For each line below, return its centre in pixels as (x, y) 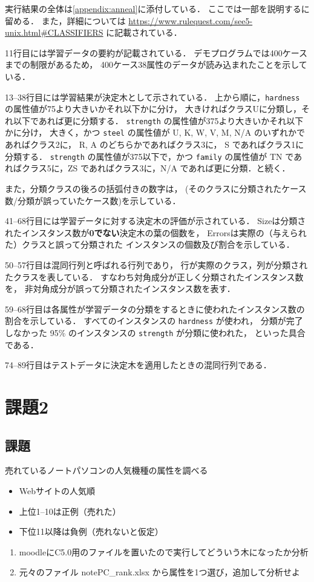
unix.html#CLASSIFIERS (54, 32)
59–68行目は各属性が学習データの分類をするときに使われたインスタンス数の (155, 309)
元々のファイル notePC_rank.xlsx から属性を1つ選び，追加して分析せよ (160, 572)
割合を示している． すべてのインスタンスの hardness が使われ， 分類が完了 (154, 321)
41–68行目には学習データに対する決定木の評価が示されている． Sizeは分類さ (155, 221)
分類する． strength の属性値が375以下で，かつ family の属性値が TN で (149, 156)
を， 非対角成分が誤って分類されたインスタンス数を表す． (120, 289)
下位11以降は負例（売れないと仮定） (91, 531)
